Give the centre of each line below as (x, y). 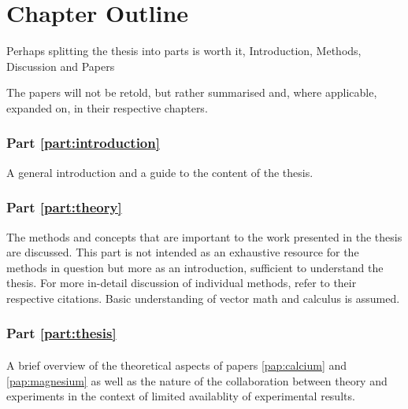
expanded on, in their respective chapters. (107, 107)
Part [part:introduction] (83, 143)
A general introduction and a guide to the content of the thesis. (160, 172)
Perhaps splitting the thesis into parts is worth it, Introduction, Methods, (184, 51)
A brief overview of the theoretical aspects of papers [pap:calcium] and (177, 365)
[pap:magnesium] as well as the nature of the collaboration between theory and (197, 380)
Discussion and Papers (61, 66)
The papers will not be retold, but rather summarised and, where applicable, (192, 92)
